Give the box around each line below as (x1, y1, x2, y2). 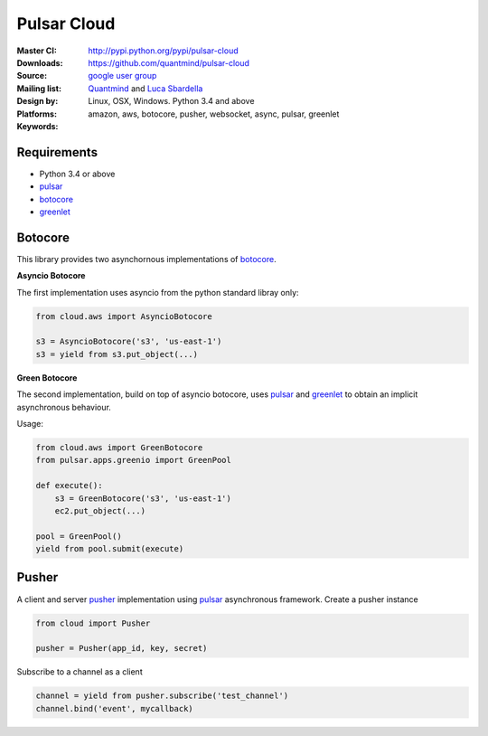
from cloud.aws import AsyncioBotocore (35, 311, 212, 321)
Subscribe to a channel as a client (16, 666, 144, 677)
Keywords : (16, 120, 59, 131)
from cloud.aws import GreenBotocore (35, 442, 203, 452)
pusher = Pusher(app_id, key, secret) (35, 643, 208, 654)
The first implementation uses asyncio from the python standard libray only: (16, 287, 299, 297)
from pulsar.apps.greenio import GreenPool (35, 455, 232, 466)
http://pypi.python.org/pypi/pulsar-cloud (88, 45, 239, 56)
